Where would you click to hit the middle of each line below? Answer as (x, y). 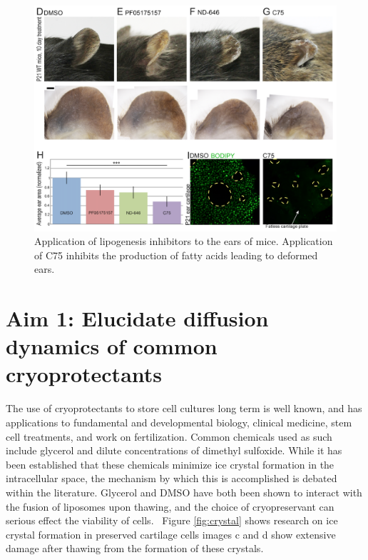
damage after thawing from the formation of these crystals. (135, 548)
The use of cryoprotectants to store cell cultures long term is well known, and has (184, 408)
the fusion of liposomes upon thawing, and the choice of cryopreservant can (170, 506)
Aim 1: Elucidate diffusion (137, 318)
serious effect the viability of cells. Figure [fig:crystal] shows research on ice (172, 520)
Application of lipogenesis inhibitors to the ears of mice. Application (184, 241)
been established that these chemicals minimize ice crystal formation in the (170, 464)
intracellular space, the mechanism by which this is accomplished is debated (172, 478)
